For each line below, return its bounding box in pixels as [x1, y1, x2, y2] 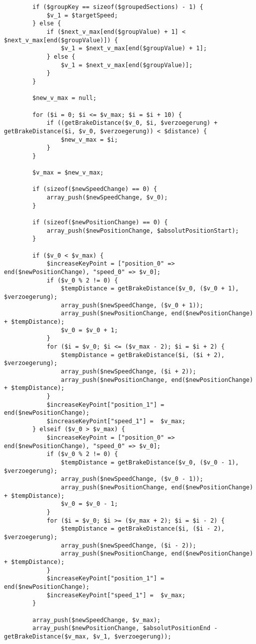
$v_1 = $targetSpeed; [46, 11, 118, 19]
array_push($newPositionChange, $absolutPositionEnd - [32, 625, 218, 632]
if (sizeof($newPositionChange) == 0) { [32, 219, 168, 226]
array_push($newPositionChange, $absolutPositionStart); [46, 227, 239, 234]
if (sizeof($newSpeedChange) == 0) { [32, 185, 157, 193]
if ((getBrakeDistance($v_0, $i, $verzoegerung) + [46, 119, 218, 127]
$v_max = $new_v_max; [32, 169, 104, 177]
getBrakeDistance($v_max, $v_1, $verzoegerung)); [4, 633, 171, 640]
